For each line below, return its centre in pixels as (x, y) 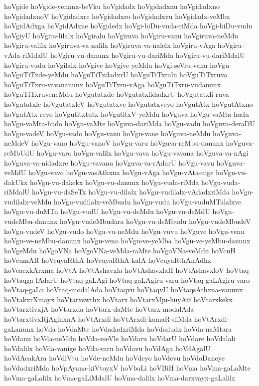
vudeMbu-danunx (31, 221)
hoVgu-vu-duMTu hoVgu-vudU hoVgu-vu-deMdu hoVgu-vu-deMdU (107, 211)
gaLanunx (19, 328)
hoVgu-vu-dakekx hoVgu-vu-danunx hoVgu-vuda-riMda (115, 182)
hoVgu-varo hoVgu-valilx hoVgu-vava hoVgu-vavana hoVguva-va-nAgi (142, 152)
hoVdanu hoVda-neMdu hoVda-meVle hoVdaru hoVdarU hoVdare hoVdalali (120, 338)
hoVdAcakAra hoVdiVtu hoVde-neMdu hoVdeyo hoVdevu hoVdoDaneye (114, 358)
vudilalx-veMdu (28, 201)
